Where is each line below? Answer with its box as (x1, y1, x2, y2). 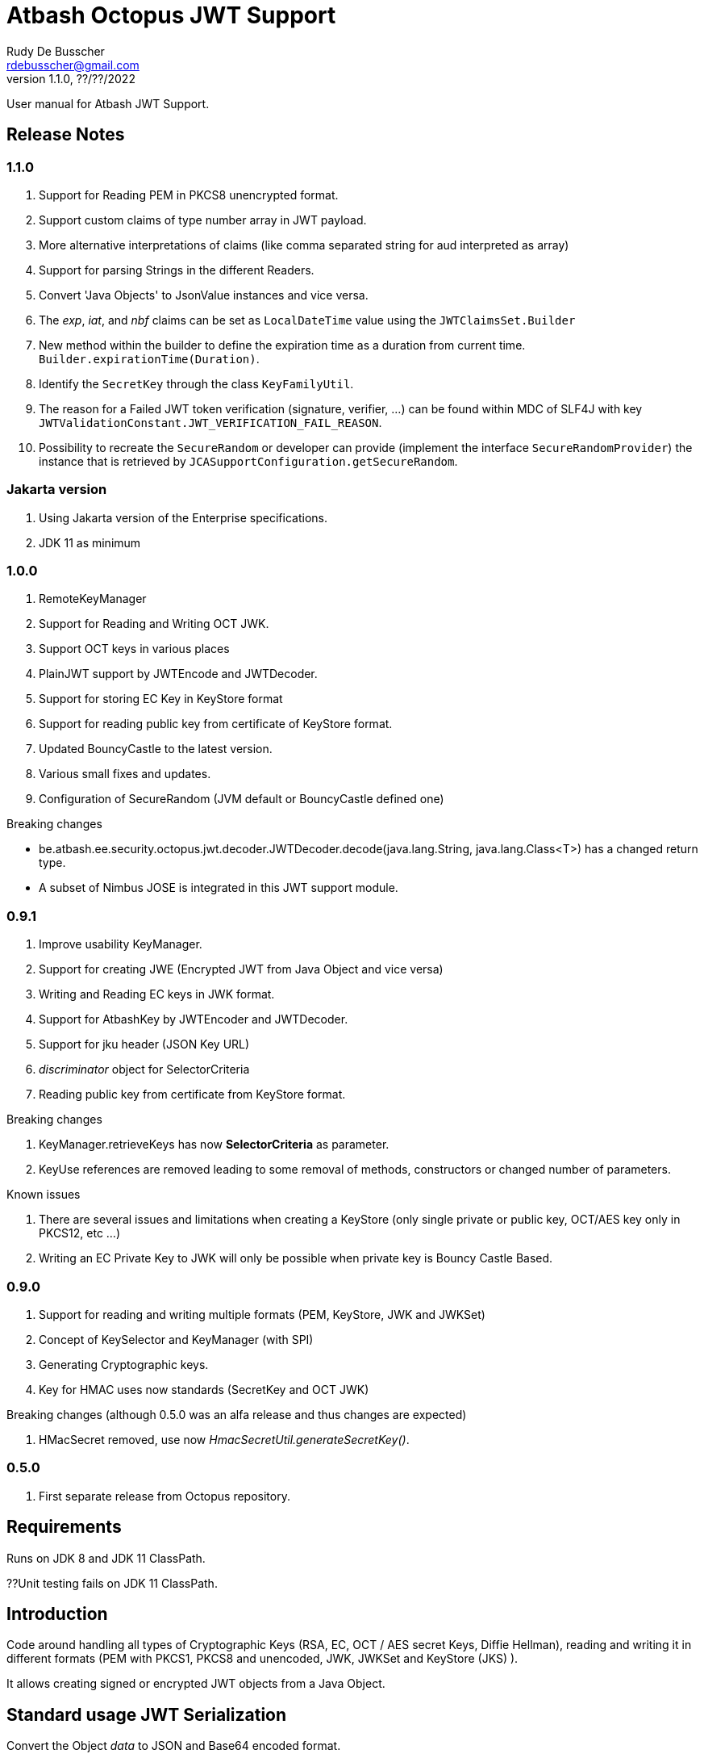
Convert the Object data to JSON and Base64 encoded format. (6, 1739, 341, 1753)
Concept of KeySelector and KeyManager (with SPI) (39, 1332, 314, 1346)
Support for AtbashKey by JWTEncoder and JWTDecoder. (39, 1012, 348, 1027)
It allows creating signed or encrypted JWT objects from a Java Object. (6, 1676, 385, 1691)
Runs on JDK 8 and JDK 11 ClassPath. (6, 1551, 206, 1565)
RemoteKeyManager (39, 592, 147, 606)
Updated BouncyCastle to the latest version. (39, 742, 273, 756)
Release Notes (6, 124, 125, 145)
